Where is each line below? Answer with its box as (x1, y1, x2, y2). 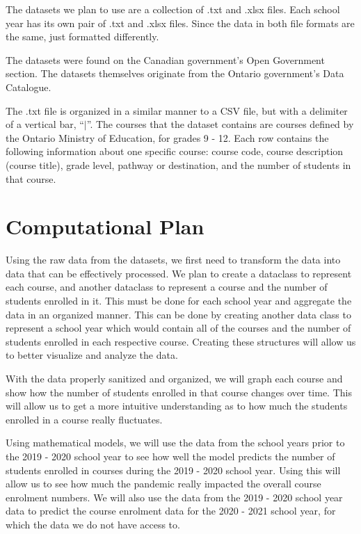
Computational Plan (6, 212, 204, 241)
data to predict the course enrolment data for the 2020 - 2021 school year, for (6, 503, 336, 518)
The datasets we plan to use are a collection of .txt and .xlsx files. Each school (6, 2, 340, 16)
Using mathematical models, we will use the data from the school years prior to (6, 435, 345, 450)
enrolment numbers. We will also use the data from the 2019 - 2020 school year (6, 489, 343, 504)
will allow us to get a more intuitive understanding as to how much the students (6, 398, 348, 413)
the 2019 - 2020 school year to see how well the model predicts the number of (6, 448, 335, 463)
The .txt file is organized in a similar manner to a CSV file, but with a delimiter (6, 103, 348, 118)
